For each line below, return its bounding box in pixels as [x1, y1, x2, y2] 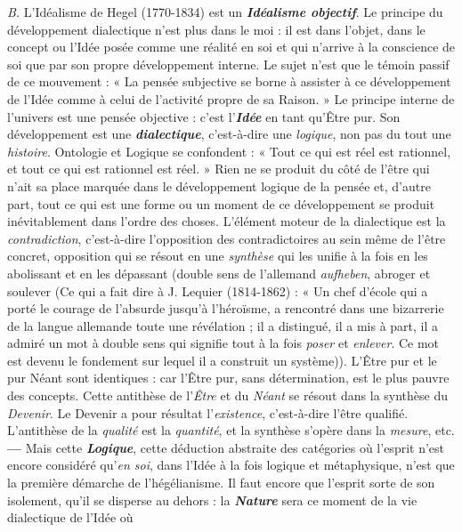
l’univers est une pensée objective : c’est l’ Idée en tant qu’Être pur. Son [7, 107, 401, 125]
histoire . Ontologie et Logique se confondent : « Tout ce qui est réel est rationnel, [7, 141, 451, 160]
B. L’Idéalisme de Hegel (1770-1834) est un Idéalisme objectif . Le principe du [7, 3, 443, 20]
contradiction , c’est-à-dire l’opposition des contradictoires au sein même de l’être [7, 229, 446, 247]
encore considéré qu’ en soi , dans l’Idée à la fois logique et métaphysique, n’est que [7, 455, 455, 474]
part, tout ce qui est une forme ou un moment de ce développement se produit [7, 194, 435, 213]
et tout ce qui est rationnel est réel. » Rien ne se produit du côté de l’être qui [7, 159, 430, 178]
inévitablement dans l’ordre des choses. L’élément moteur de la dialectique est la [7, 212, 446, 230]
